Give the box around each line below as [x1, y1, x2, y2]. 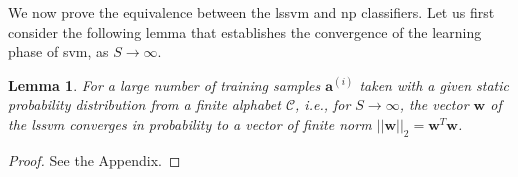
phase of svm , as [8, 41, 109, 62]
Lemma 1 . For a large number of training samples [8, 74, 321, 95]
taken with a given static [359, 74, 509, 95]
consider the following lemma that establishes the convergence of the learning [8, 21, 482, 42]
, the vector [399, 94, 469, 115]
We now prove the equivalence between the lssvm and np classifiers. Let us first [8, 2, 495, 22]
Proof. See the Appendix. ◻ [8, 149, 181, 170]
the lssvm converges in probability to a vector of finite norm [8, 113, 372, 134]
